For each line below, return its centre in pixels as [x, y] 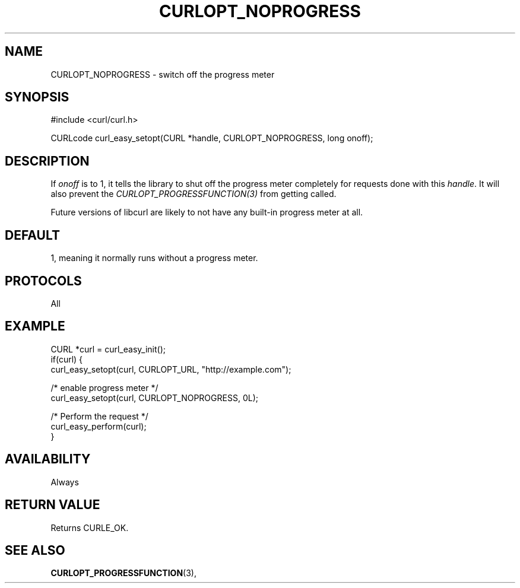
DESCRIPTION [47, 161]
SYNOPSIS [37, 97]
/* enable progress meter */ [104, 387]
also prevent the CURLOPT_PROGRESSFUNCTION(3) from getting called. [194, 194]
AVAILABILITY [48, 459]
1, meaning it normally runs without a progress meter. [154, 258]
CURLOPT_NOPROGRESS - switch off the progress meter [163, 74]
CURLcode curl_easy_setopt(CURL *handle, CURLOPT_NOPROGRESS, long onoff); [212, 138]
